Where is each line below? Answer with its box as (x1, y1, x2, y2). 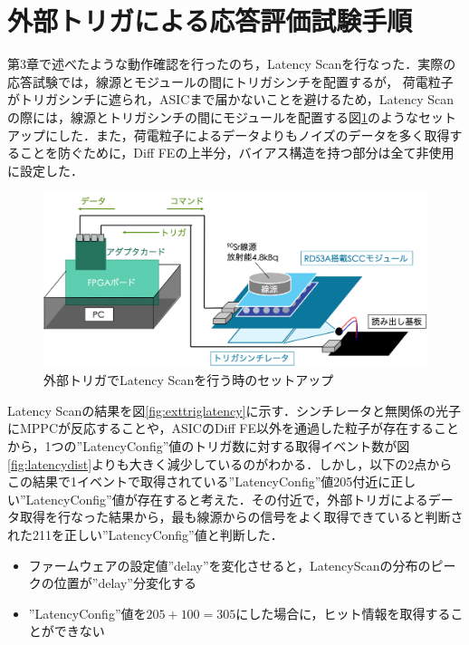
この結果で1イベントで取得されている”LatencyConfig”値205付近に (7, 472, 391, 491)
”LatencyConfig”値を (28, 603, 147, 622)
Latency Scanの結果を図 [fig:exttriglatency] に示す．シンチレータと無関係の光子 (7, 400, 461, 419)
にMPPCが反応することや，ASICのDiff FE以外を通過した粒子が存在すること (7, 419, 459, 438)
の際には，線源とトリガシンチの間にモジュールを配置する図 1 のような (7, 107, 419, 126)
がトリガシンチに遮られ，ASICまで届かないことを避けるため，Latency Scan (7, 90, 454, 109)
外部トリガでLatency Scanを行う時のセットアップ (43, 371, 334, 390)
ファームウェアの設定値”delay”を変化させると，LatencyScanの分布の (28, 555, 431, 574)
